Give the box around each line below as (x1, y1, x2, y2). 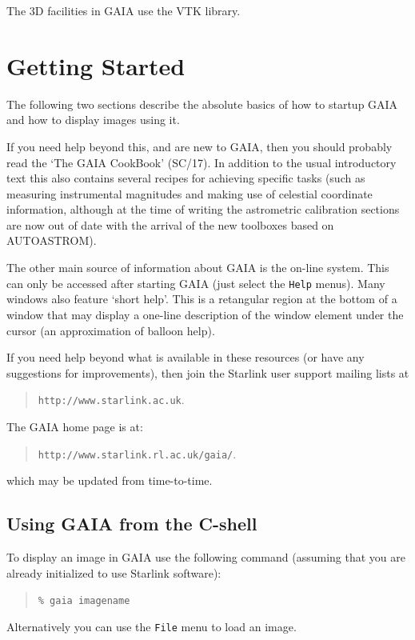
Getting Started (6, 49, 186, 82)
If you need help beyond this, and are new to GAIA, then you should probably (6, 138, 393, 154)
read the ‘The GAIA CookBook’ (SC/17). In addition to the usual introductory (6, 154, 397, 170)
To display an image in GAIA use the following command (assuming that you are (6, 548, 405, 565)
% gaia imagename (38, 595, 130, 607)
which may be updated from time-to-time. (6, 472, 213, 489)
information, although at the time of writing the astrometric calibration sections (6, 201, 400, 218)
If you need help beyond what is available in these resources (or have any (6, 349, 365, 366)
